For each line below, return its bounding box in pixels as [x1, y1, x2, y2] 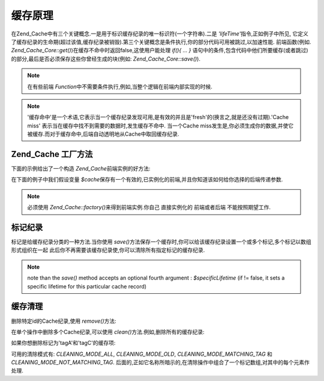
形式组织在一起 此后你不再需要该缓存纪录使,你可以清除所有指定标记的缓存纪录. [11, 246, 205, 254]
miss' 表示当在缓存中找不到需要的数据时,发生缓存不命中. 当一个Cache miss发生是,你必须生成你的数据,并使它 [27, 122, 294, 129]
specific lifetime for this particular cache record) [27, 282, 147, 290]
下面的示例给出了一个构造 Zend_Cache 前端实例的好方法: [11, 165, 151, 172]
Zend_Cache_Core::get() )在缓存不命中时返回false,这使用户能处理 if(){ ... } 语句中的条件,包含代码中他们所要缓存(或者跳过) [11, 47, 308, 54]
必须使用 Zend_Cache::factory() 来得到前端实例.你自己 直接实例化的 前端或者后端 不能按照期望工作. [27, 204, 271, 211]
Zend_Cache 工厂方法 [11, 149, 93, 159]
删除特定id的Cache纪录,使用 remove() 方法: [11, 317, 116, 325]
